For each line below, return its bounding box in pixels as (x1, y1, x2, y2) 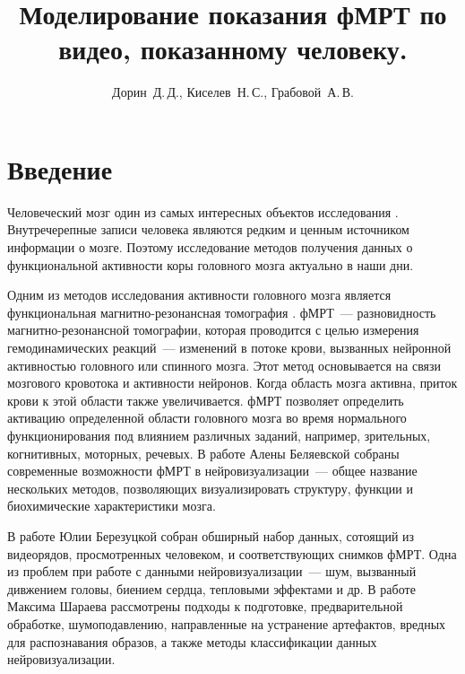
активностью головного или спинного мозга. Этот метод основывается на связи (7, 355, 442, 374)
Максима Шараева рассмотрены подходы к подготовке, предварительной (7, 597, 403, 616)
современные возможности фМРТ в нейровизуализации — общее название (7, 461, 418, 480)
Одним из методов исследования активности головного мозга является (7, 285, 392, 304)
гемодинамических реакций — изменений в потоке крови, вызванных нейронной (7, 338, 452, 356)
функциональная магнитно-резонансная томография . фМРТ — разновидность (7, 302, 436, 321)
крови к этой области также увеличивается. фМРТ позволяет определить (7, 390, 404, 409)
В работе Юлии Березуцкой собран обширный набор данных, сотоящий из (7, 526, 415, 545)
